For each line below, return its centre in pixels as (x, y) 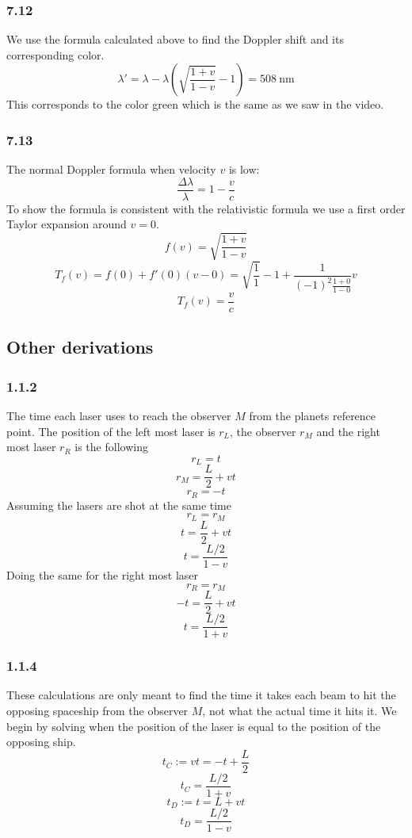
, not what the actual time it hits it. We (299, 710)
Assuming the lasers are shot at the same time (119, 505)
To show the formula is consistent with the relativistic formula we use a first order (206, 208)
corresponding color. (55, 54)
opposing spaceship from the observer (97, 710)
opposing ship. (41, 742)
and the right (348, 431)
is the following (111, 447)
